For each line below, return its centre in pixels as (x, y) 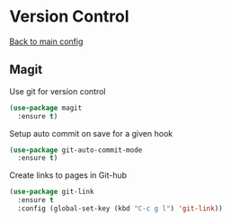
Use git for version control (58, 91)
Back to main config (46, 41)
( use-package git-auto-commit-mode (76, 150)
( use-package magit (46, 108)
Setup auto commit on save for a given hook (91, 133)
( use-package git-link (52, 192)
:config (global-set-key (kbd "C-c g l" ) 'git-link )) (120, 209)
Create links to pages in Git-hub (68, 175)
